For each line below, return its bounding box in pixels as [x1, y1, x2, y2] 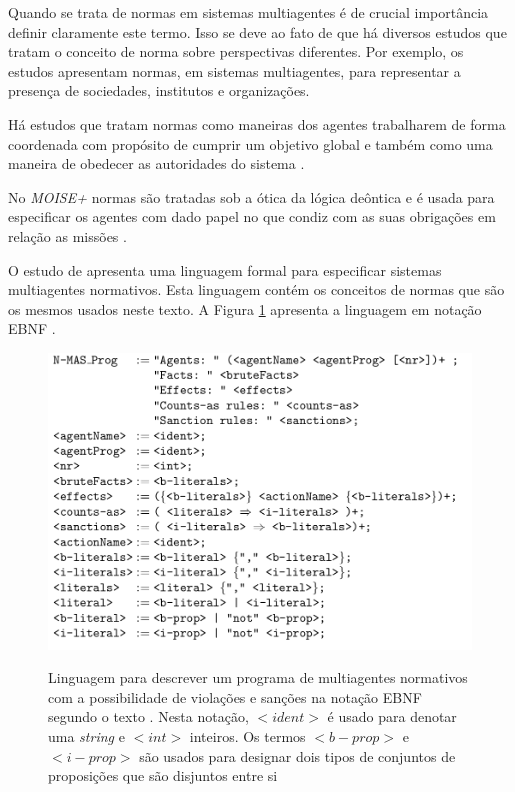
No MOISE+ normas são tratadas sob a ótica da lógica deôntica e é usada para [8, 186, 495, 207]
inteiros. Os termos [189, 726, 306, 747]
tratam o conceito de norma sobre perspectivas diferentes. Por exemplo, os [8, 41, 464, 62]
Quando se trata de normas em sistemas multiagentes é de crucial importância [8, 2, 489, 22]
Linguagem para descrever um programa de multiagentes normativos [48, 667, 468, 688]
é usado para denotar [327, 706, 457, 727]
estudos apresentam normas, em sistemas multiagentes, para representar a [8, 60, 461, 81]
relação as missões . [8, 225, 127, 246]
